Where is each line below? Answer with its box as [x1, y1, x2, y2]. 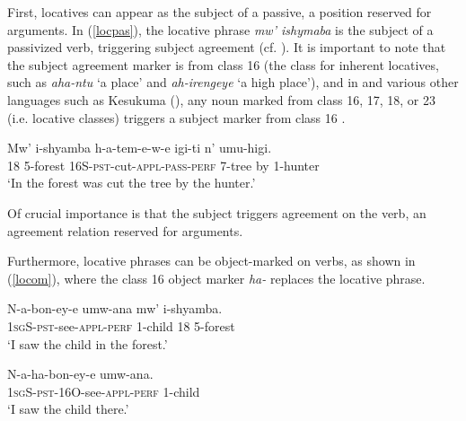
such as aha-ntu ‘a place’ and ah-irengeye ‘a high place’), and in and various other [7, 73, 459, 92]
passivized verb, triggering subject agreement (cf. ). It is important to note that [7, 38, 446, 57]
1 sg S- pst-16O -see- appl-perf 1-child [7, 382, 200, 400]
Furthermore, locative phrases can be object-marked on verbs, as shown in [7, 251, 416, 270]
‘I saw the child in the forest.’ [7, 334, 168, 353]
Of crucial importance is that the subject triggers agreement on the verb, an [7, 203, 426, 222]
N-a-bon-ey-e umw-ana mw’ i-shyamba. [7, 299, 223, 318]
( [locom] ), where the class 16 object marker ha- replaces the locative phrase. [7, 268, 426, 287]
